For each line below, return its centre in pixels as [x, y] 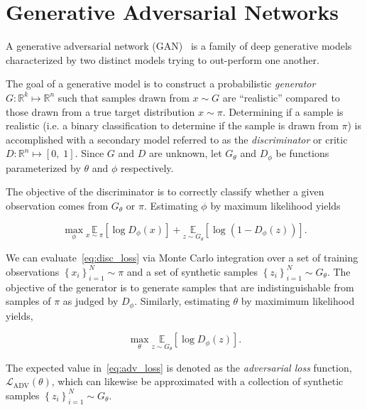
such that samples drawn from [124, 97]
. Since [89, 153]
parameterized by [43, 167]
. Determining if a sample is [283, 111]
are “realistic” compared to [281, 97]
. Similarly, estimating [182, 301]
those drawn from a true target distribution [100, 111]
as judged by [91, 301]
